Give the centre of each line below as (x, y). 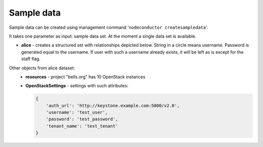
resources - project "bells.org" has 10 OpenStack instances (85, 77)
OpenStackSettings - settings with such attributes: (77, 86)
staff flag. (31, 59)
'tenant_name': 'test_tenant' (82, 126)
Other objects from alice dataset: (42, 68)
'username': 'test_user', (77, 113)
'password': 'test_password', (82, 119)
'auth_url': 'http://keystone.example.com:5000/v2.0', (113, 105)
